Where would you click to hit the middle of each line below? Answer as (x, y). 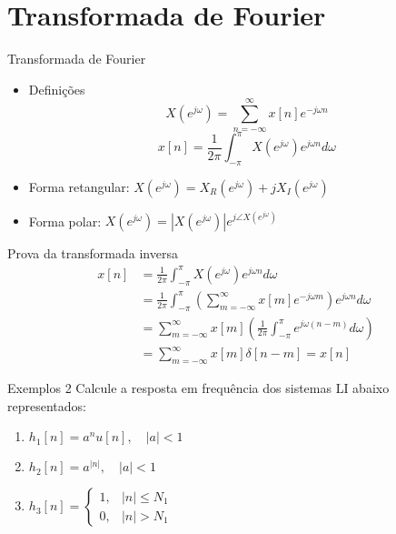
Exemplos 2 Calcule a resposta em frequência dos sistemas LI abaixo (198, 387)
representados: (47, 405)
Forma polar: (65, 221)
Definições (57, 89)
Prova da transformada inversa (93, 253)
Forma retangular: (79, 186)
